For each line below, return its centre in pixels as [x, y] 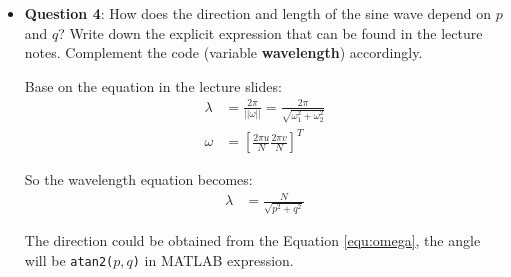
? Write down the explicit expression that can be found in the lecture [270, 32]
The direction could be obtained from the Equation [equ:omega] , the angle [252, 240]
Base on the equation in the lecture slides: [153, 85]
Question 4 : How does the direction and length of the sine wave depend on [257, 13]
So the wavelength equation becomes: [138, 179]
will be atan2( [69, 259]
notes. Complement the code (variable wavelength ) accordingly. [223, 52]
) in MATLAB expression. [213, 259]
